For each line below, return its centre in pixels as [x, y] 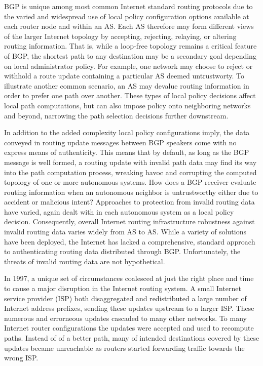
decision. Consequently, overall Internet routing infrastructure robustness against [129, 221]
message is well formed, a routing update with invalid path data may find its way [130, 162]
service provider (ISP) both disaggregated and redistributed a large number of [125, 298]
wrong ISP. [21, 358]
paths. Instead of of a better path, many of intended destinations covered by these [132, 338]
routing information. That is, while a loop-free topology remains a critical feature [130, 46]
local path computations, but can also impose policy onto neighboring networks [127, 105]
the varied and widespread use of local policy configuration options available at [127, 16]
